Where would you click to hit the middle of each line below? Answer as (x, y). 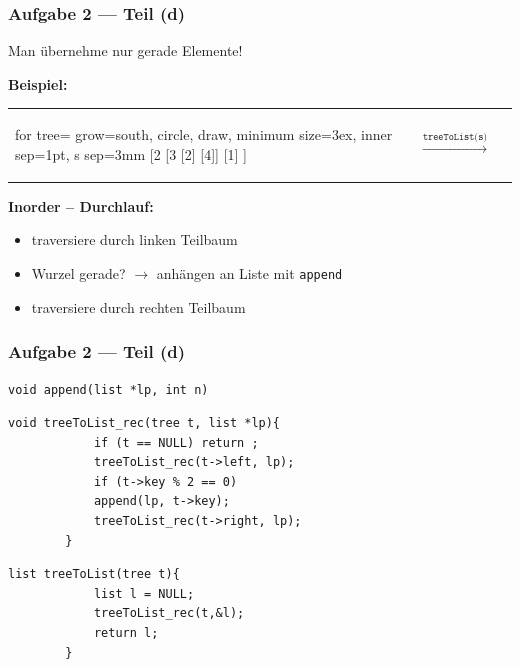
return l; (126, 633)
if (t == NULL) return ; (176, 442)
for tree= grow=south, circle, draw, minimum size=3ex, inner (204, 134)
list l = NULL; (144, 593)
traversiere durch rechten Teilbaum (138, 306)
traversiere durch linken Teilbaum (134, 239)
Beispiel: (38, 83)
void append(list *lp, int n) (108, 389)
